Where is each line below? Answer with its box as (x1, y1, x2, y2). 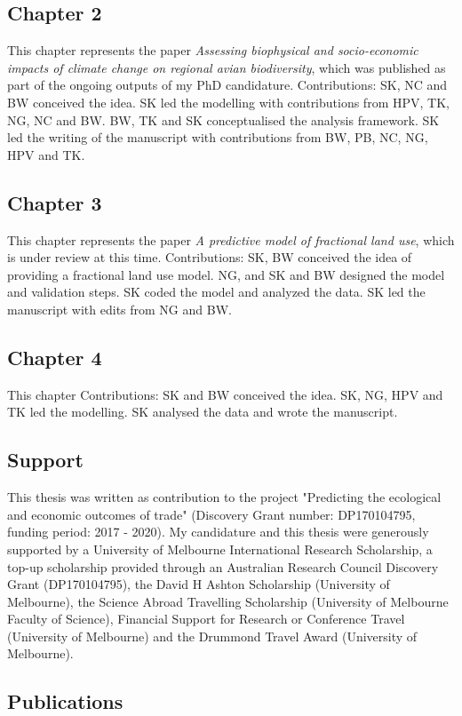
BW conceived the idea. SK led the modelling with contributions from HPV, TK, (7, 92, 450, 111)
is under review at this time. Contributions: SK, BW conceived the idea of (7, 248, 412, 267)
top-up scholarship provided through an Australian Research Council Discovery (7, 557, 439, 576)
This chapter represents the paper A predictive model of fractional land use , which (7, 230, 455, 249)
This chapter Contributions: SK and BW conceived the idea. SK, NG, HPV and (7, 385, 443, 403)
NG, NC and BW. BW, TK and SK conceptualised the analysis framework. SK (7, 110, 440, 129)
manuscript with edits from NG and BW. (7, 299, 232, 318)
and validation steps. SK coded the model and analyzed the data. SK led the (7, 282, 426, 301)
